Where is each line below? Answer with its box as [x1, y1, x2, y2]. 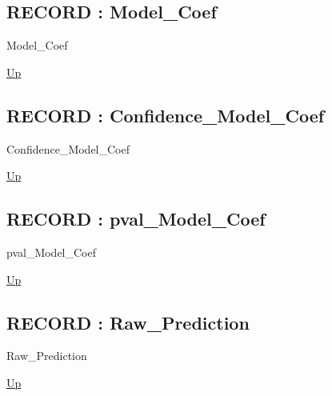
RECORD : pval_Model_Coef [6, 206, 266, 231]
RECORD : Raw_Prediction [6, 310, 250, 334]
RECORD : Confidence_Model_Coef [6, 102, 325, 127]
